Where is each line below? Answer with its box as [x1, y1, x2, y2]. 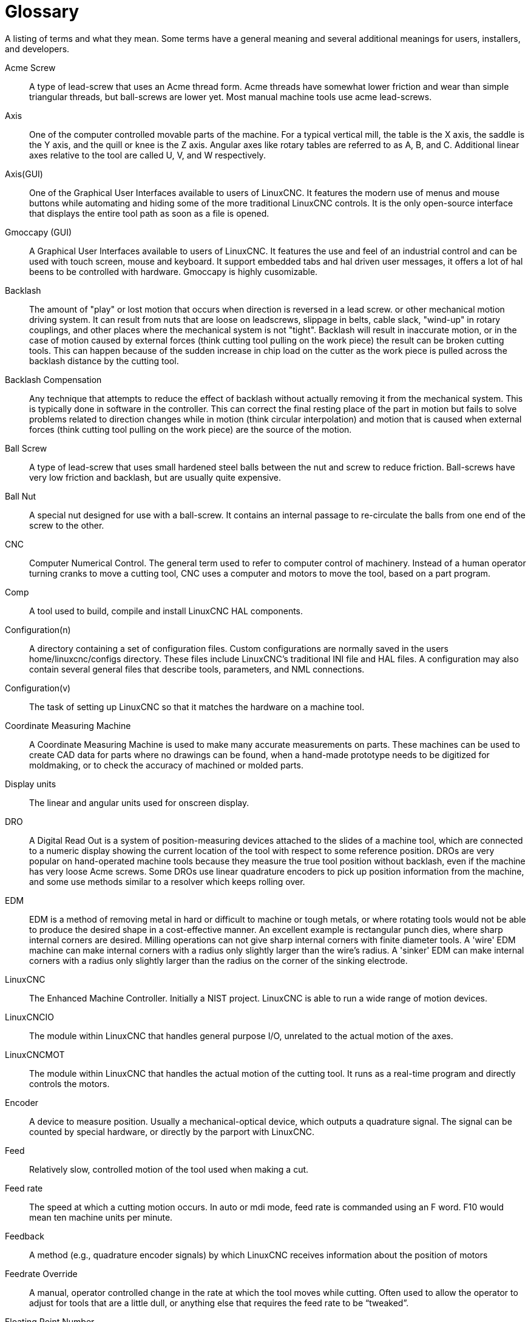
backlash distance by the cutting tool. [29, 355, 179, 366]
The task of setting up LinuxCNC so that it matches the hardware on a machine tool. [29, 701, 365, 712]
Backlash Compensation [5, 374, 102, 385]
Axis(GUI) [5, 168, 43, 179]
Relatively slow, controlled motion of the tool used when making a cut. [29, 1164, 309, 1175]
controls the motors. [29, 1078, 110, 1089]
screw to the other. [29, 520, 104, 530]
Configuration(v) [5, 682, 71, 693]
